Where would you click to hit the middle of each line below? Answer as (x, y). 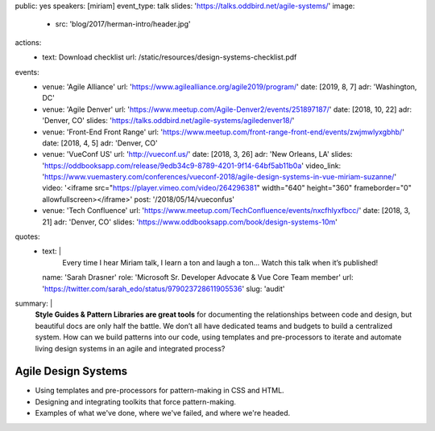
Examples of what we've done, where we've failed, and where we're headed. (163, 413)
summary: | (34, 303)
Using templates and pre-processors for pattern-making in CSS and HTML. (160, 391)
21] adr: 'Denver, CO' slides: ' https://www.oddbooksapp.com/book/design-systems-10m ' (190, 222)
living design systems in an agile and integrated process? (130, 348)
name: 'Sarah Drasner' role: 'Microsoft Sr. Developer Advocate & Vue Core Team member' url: (198, 277)
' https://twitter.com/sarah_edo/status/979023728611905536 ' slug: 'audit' (164, 289)
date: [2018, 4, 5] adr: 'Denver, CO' (100, 143)
